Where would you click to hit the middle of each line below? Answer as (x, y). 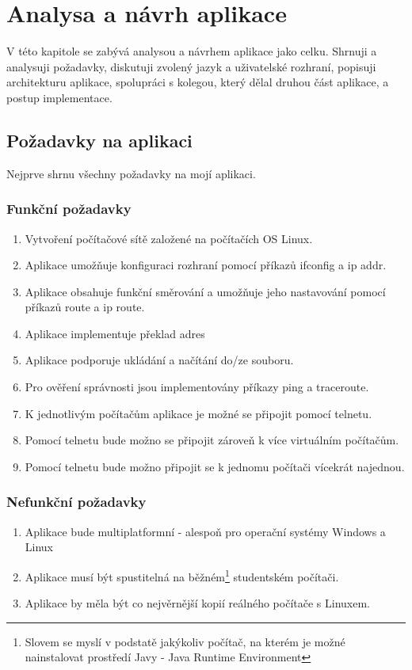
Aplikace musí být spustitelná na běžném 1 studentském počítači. (182, 575)
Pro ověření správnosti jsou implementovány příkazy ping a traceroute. (197, 387)
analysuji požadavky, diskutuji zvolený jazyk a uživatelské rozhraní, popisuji (191, 66)
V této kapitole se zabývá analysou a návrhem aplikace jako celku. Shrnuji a (192, 51)
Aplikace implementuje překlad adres (115, 333)
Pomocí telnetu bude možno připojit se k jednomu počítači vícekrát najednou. (215, 466)
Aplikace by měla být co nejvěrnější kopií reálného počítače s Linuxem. (197, 603)
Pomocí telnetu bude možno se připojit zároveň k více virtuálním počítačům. (212, 440)
